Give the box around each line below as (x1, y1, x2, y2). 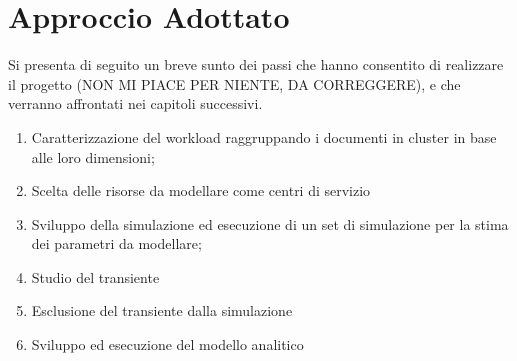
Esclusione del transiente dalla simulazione (31, 300, 293, 321)
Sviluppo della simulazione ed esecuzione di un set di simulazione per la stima (31, 213, 509, 234)
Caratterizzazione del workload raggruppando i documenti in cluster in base (31, 126, 497, 147)
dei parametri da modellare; (31, 233, 202, 254)
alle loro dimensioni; (31, 146, 155, 167)
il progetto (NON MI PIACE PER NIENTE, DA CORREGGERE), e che (8, 73, 461, 94)
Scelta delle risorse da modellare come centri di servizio (31, 180, 371, 201)
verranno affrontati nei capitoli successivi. (8, 93, 263, 114)
